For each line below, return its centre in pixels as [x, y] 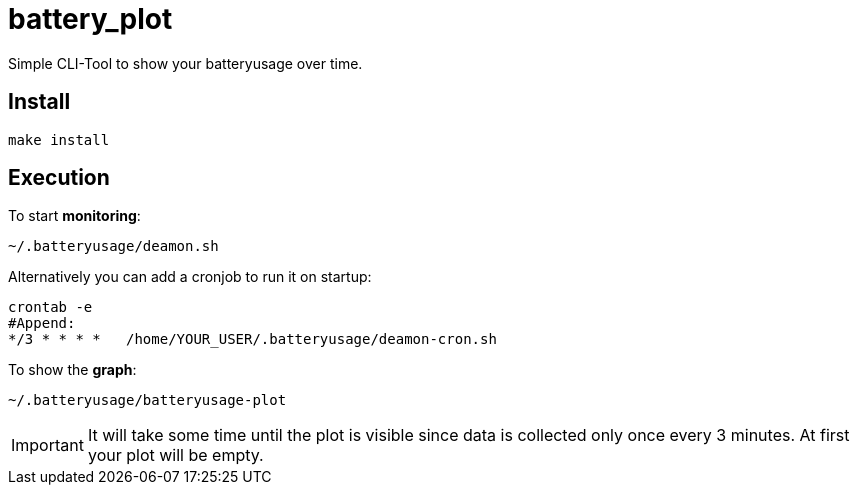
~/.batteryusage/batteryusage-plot [147, 400]
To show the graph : [72, 370]
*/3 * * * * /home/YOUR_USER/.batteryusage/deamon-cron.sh [252, 339]
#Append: [42, 323]
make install [59, 139]
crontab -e [50, 307]
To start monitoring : [74, 216]
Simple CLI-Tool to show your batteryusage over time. [185, 63]
